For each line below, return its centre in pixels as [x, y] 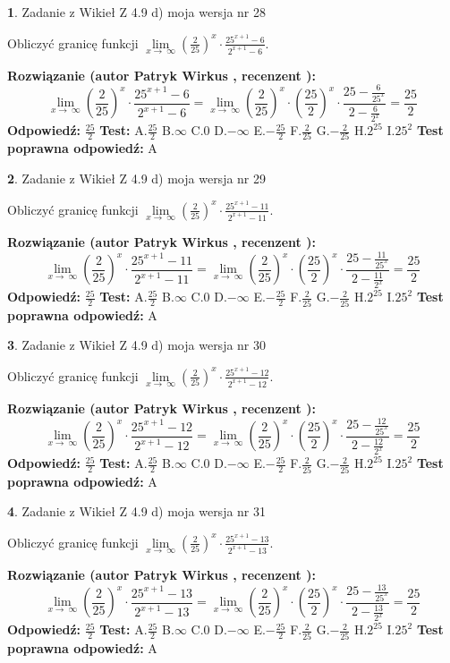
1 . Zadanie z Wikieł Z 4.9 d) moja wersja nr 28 [137, 12]
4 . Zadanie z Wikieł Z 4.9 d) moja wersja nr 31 [137, 511]
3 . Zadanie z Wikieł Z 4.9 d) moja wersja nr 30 [137, 345]
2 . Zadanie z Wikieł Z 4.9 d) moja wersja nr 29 [137, 178]
